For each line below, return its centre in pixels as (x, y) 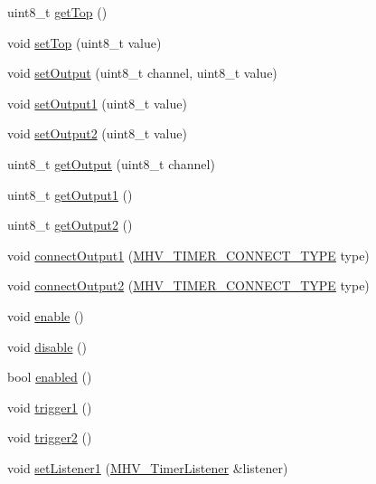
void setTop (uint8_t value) (85, 42)
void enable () (46, 315)
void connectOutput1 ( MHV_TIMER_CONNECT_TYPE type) (188, 255)
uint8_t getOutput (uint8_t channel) (111, 163)
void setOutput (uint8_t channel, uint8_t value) (142, 73)
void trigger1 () (50, 407)
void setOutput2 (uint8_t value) (97, 133)
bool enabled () (50, 377)
